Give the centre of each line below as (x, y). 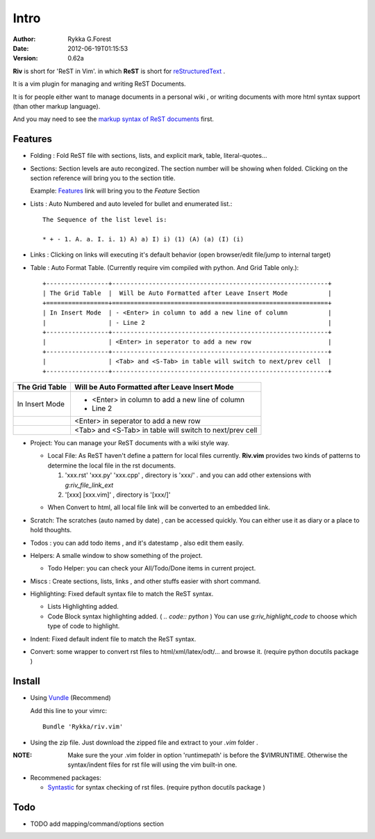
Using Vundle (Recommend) (70, 698)
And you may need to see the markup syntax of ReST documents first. (114, 119)
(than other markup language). (57, 106)
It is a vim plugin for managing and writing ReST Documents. (100, 84)
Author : (24, 39)
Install (27, 681)
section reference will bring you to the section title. (103, 178)
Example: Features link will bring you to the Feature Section (115, 191)
